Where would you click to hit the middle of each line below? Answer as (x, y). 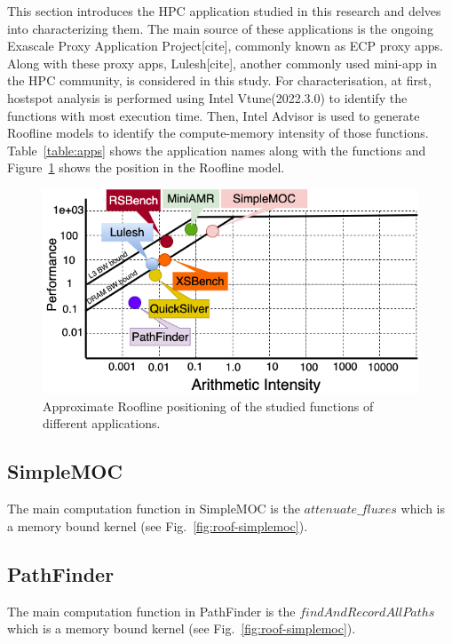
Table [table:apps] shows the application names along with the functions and (217, 150)
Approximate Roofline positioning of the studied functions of (208, 405)
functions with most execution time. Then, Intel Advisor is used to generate (214, 115)
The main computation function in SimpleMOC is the (154, 509)
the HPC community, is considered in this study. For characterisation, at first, (219, 80)
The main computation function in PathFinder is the (151, 611)
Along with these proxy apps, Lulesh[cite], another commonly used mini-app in (222, 63)
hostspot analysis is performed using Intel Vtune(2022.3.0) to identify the (207, 97)
